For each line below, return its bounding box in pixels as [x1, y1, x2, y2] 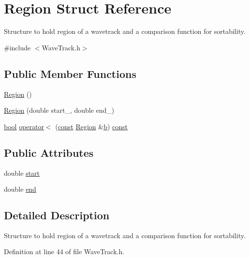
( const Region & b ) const [55, 121, 128, 131]
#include [4, 42, 31, 52]
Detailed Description [4, 208, 110, 223]
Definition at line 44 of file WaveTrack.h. [4, 246, 125, 257]
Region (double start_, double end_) [4, 105, 115, 115]
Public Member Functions [4, 66, 136, 81]
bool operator [4, 121, 44, 131]
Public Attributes [4, 145, 94, 160]
